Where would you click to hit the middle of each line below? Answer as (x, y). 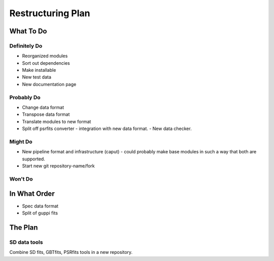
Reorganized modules (45, 56)
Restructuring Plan (50, 13)
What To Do (28, 31)
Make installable (39, 70)
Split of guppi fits (40, 213)
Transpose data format (46, 114)
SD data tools (26, 242)
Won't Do (21, 179)
